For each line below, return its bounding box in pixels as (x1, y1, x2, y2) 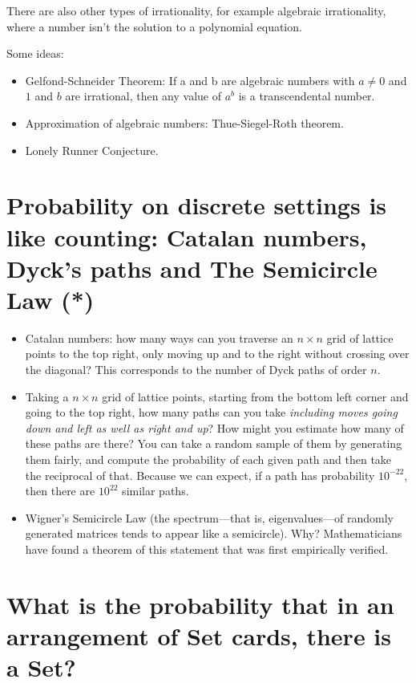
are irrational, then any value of (65, 87, 221, 104)
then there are (25, 482, 95, 499)
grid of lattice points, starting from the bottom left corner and (102, 388, 409, 405)
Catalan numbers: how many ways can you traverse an (25, 329, 293, 346)
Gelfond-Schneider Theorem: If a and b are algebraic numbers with (25, 71, 355, 88)
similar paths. (122, 482, 189, 499)
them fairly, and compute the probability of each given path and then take (25, 451, 392, 467)
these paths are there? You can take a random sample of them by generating (25, 435, 402, 452)
